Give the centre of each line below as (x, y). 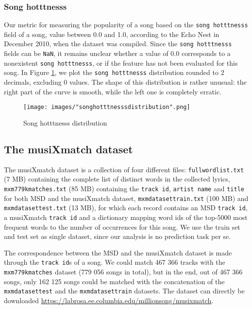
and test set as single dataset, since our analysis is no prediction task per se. (118, 236)
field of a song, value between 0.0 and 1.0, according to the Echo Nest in (112, 34)
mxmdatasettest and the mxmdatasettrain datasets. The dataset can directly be (124, 291)
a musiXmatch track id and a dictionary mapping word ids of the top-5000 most (126, 217)
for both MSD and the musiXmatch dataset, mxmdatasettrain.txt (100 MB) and (126, 198)
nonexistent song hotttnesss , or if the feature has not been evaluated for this (121, 63)
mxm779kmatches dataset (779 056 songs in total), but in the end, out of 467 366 (123, 272)
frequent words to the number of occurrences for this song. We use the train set (122, 227)
